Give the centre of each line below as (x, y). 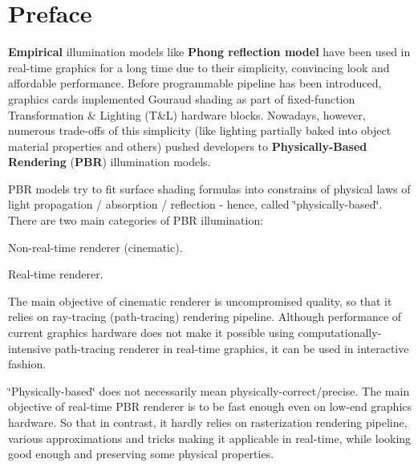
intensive (30, 348)
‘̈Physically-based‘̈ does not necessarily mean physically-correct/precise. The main (209, 390)
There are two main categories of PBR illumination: (136, 220)
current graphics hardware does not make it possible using (151, 333)
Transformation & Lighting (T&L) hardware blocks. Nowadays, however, (187, 114)
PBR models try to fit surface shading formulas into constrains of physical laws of (209, 188)
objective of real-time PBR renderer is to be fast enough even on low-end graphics (210, 406)
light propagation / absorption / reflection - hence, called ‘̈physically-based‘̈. (195, 204)
